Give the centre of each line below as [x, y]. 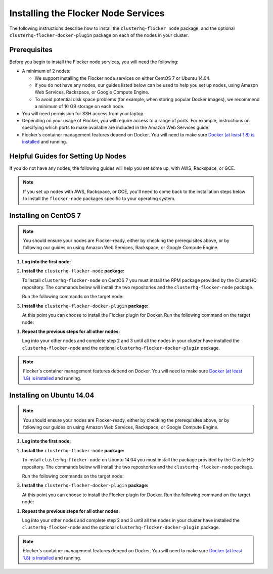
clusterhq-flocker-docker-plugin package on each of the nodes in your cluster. [99, 35]
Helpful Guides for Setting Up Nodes [68, 156]
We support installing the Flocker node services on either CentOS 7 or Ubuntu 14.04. [123, 78]
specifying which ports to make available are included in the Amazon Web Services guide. [116, 128]
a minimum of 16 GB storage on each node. [80, 107]
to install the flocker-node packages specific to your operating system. [99, 199]
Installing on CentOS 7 [45, 216]
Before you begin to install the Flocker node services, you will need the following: [94, 62]
